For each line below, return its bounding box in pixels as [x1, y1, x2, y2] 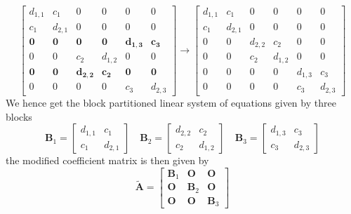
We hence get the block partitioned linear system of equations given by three [6, 95, 336, 109]
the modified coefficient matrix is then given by [6, 153, 209, 168]
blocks [6, 109, 32, 123]
